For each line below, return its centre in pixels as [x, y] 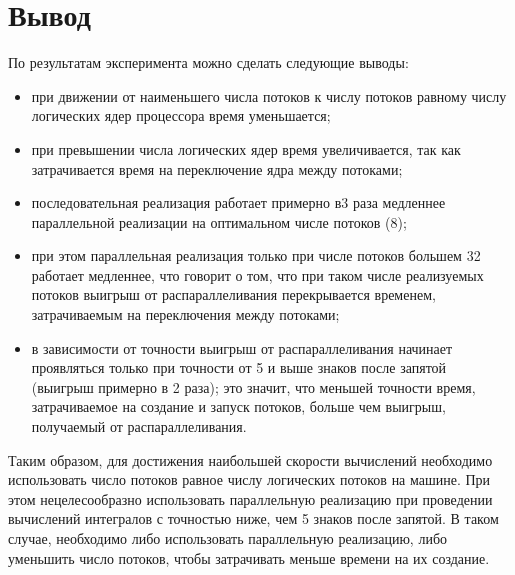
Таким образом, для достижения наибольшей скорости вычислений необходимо [250, 459]
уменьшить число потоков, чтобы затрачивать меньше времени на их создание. [249, 557]
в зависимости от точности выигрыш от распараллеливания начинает [242, 347]
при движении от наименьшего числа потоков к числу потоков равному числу [269, 95]
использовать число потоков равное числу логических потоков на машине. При [249, 479]
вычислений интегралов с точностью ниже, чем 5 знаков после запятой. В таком [253, 518]
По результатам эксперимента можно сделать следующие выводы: [208, 62]
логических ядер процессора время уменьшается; [181, 115]
